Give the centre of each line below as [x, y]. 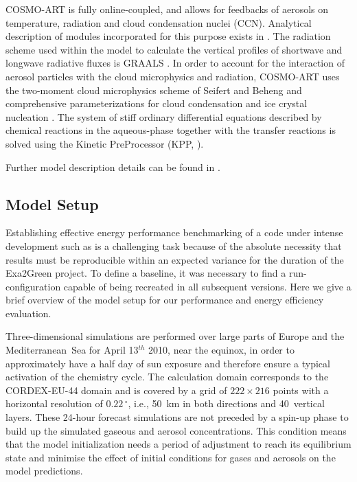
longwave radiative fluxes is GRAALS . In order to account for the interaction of [175, 63]
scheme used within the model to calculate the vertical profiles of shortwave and [174, 49]
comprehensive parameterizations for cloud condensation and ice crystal [157, 103]
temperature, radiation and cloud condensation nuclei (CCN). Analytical [159, 22]
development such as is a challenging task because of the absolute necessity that [174, 245]
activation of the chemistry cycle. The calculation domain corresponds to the [167, 377]
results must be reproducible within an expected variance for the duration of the [175, 259]
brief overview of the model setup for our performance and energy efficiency [165, 300]
